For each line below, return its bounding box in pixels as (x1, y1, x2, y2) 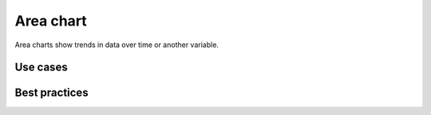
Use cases (14, 61, 68, 74)
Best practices (14, 86, 89, 100)
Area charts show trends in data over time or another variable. (14, 40, 219, 50)
